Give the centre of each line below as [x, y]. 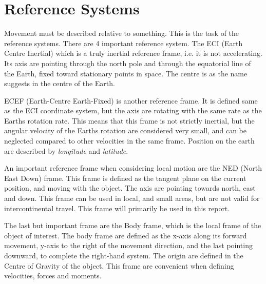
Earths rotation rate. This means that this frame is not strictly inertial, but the [129, 120]
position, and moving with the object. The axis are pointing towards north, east [130, 188]
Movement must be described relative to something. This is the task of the [122, 33]
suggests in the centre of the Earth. [60, 83]
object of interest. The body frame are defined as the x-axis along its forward [126, 235]
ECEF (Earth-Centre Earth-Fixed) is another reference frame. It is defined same [131, 100]
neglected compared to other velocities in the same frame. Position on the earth [129, 141]
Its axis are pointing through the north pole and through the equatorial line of [128, 63]
